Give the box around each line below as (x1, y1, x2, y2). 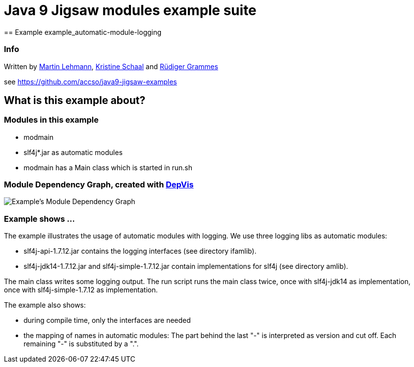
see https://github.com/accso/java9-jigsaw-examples (4, 77, 177, 86)
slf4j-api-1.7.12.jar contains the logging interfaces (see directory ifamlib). (24, 247, 257, 256)
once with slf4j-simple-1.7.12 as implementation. (4, 286, 158, 294)
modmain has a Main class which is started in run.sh (24, 163, 192, 172)
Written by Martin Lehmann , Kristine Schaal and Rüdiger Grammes (4, 62, 218, 71)
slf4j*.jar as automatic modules (24, 148, 123, 157)
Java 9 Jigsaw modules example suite (4, 2, 257, 19)
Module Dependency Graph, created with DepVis (4, 180, 194, 190)
